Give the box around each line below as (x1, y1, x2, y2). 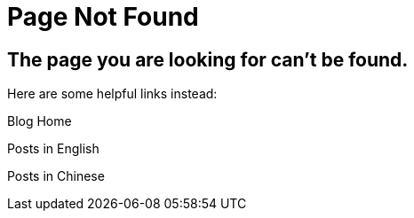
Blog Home (7, 113, 72, 129)
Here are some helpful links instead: (7, 86, 218, 102)
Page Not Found (7, 2, 199, 32)
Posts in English (7, 141, 100, 157)
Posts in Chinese (7, 168, 105, 184)
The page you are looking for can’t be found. (7, 48, 409, 71)
